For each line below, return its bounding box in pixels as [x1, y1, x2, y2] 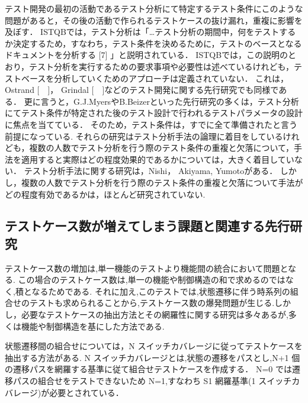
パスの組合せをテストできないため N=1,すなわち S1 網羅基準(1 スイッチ [12, 375, 292, 387]
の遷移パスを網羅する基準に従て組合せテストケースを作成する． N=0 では [5, 363, 293, 375]
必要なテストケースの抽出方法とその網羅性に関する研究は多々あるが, [21, 308, 288, 321]
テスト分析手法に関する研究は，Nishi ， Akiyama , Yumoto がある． [24, 165, 278, 177]
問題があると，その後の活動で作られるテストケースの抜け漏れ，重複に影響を [5, 14, 303, 26]
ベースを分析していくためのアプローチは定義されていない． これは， [21, 72, 289, 84]
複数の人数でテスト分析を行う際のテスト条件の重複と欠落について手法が [21, 176, 303, 188]
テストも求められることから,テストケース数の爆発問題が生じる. [29, 296, 275, 309]
